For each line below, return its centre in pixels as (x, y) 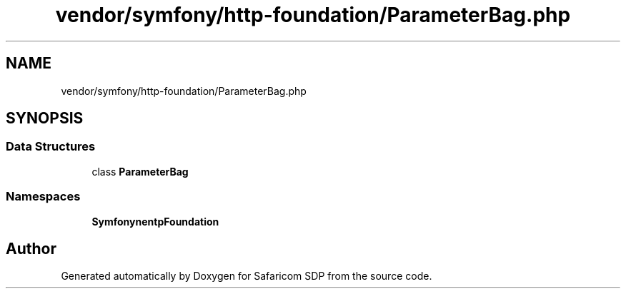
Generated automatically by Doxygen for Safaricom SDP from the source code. (247, 276)
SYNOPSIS (45, 118)
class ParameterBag (140, 171)
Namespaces (43, 197)
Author (31, 248)
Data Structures (51, 147)
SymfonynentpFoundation (155, 221)
